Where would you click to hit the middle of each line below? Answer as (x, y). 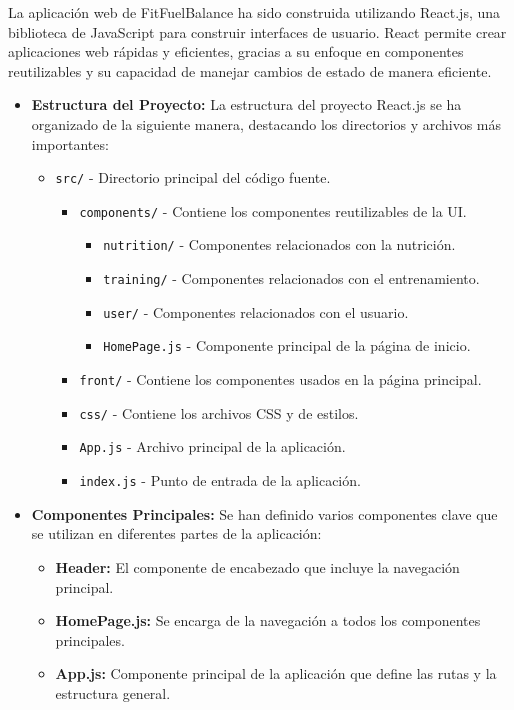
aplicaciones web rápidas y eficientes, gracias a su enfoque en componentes (236, 51)
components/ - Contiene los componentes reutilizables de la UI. (273, 210)
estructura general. (113, 692)
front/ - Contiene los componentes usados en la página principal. (280, 379)
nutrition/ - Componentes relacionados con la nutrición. (279, 244)
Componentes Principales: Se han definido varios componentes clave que (264, 513)
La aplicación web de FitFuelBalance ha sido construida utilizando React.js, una (254, 12)
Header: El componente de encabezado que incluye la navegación (257, 566)
